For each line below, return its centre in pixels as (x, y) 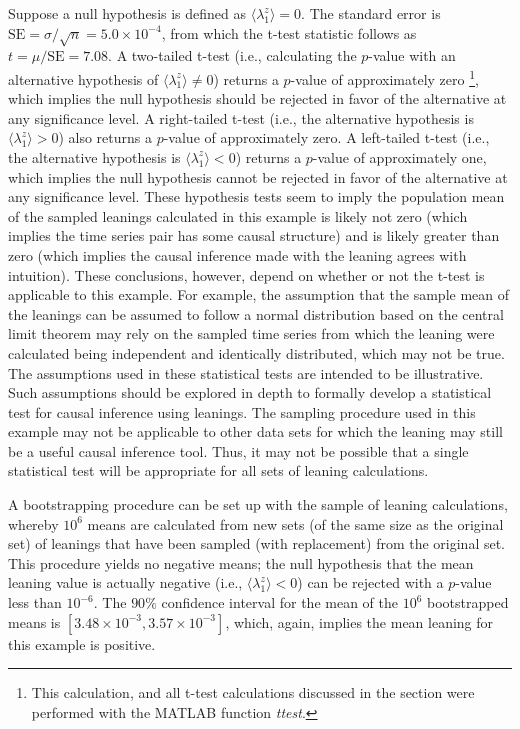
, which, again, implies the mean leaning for (359, 621)
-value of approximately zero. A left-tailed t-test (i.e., (326, 137)
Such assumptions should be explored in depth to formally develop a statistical (250, 392)
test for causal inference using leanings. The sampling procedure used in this (242, 411)
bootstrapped (467, 602)
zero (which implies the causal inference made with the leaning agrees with (237, 254)
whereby (33, 523)
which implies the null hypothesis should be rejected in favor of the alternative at (257, 98)
